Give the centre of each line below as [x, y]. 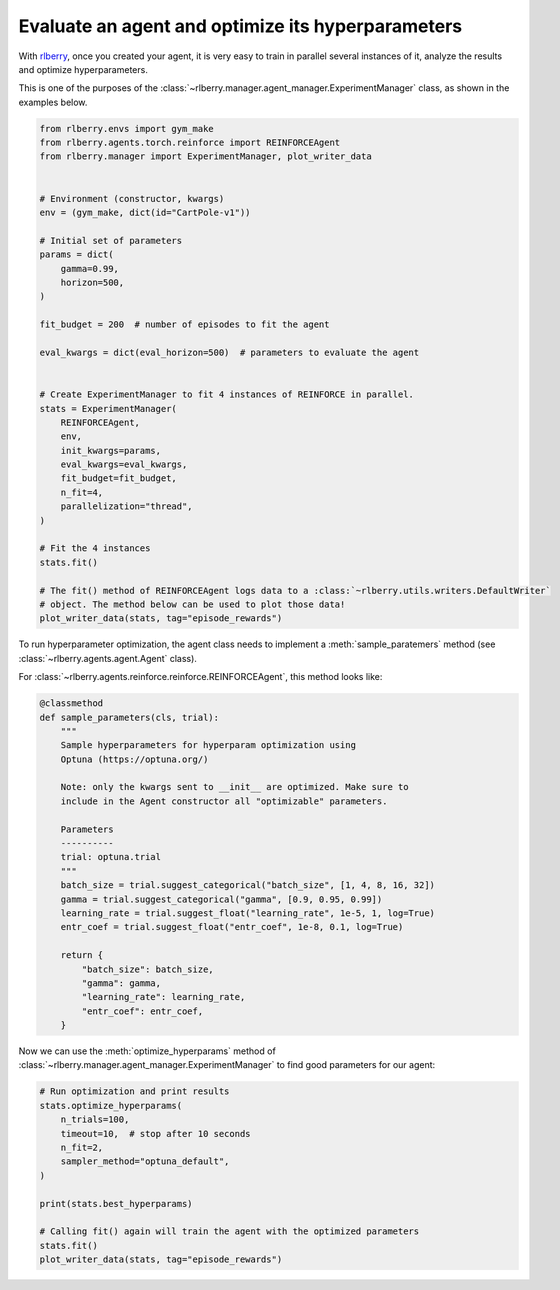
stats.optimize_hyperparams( [111, 1105]
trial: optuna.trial [111, 857]
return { [82, 955]
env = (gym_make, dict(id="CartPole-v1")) [145, 213]
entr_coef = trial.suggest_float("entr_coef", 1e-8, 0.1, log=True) [232, 927]
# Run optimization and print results [134, 1091]
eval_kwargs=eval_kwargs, [124, 464]
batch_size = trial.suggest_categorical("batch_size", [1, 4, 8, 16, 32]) [247, 885]
